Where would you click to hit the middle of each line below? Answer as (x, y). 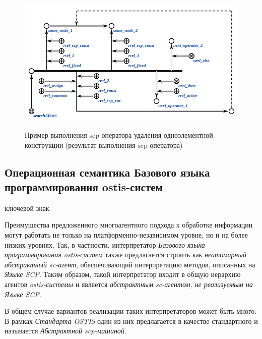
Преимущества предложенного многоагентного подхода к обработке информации (129, 225)
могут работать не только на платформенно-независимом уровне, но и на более (126, 235)
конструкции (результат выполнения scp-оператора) (104, 145)
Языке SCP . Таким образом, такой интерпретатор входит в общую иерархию (123, 274)
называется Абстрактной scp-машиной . (65, 331)
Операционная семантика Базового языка (107, 172)
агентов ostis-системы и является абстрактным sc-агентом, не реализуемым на (129, 284)
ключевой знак (27, 208)
